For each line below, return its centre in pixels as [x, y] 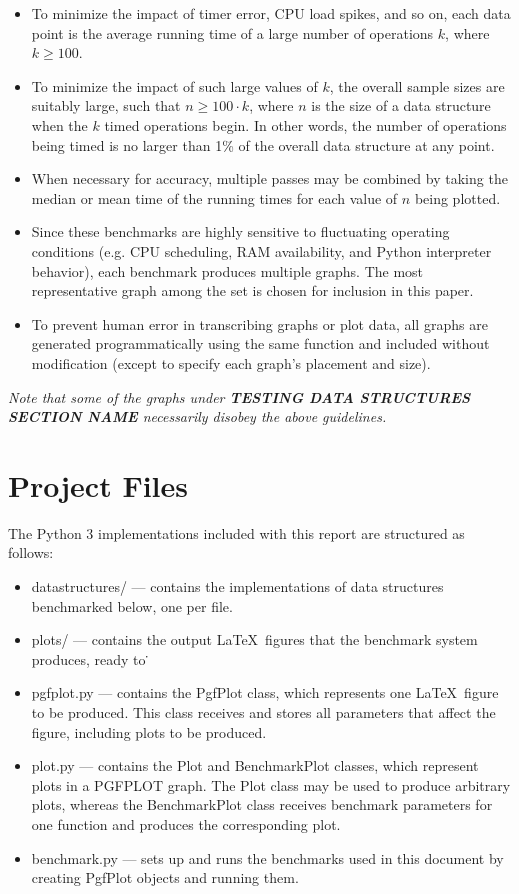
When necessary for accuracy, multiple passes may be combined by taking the [269, 178]
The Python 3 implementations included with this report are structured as [236, 532]
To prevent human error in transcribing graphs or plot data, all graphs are [259, 323]
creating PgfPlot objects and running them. [165, 877]
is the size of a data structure [401, 105]
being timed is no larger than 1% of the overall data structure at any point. [263, 144]
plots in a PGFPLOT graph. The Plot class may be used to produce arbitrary [271, 784]
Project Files [98, 484]
